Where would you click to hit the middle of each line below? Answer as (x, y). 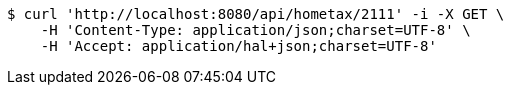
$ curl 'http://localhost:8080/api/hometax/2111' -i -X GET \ (256, 14)
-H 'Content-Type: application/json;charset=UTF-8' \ (255, 30)
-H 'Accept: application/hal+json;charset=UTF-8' (238, 46)
